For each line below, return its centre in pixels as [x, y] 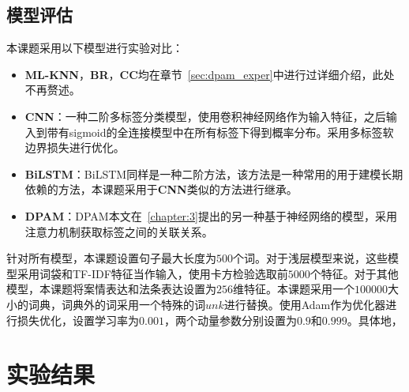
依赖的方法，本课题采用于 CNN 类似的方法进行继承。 [161, 189]
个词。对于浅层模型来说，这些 [310, 258]
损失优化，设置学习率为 [78, 320]
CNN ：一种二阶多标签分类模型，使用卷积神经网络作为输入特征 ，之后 [205, 116]
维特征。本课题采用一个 [294, 289]
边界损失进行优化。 [75, 147]
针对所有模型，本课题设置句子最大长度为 [111, 258]
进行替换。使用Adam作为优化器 [305, 304]
